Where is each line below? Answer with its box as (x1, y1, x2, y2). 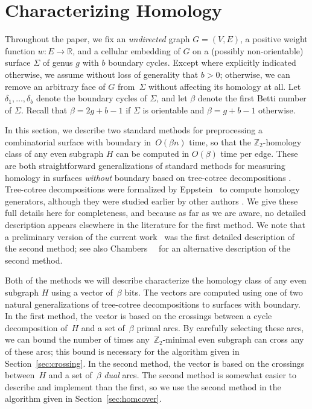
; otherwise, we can (220, 68, 290, 80)
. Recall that (21, 103, 68, 116)
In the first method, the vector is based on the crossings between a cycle (5, 309, 272, 322)
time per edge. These (220, 147, 298, 160)
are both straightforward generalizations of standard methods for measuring (5, 159, 285, 172)
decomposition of (5, 321, 68, 334)
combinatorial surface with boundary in (5, 135, 151, 148)
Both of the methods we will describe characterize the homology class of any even (5, 274, 307, 287)
